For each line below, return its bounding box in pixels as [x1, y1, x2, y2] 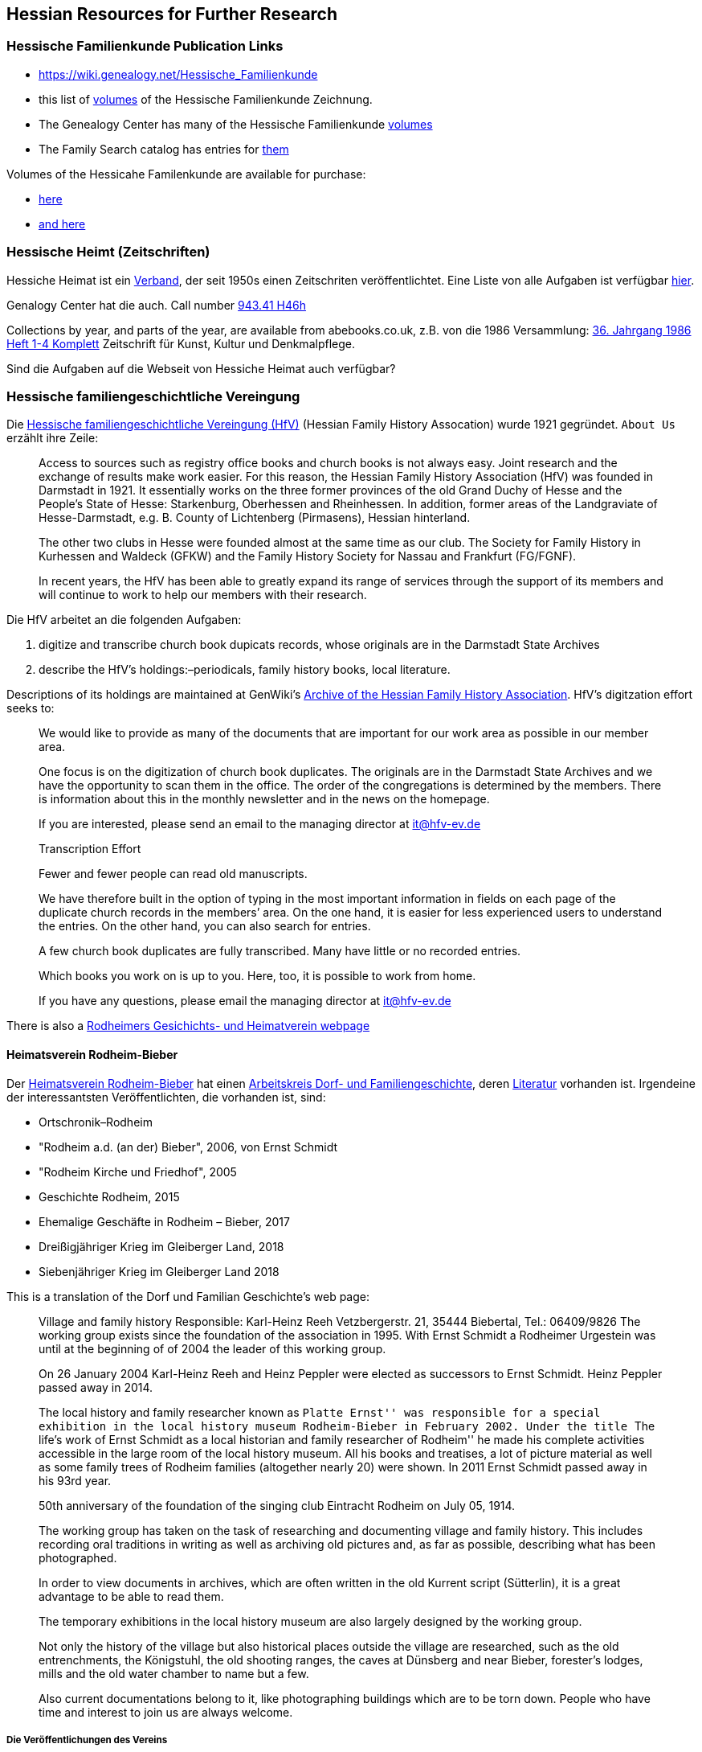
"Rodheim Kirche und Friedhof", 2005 [39, 1164, 237, 1179]
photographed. [39, 1550, 117, 1565]
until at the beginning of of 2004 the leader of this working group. [39, 1341, 386, 1356]
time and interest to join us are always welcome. [39, 1705, 293, 1719]
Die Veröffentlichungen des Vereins [6, 1734, 168, 1746]
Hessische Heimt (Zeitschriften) [6, 244, 210, 261]
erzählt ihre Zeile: [6, 431, 99, 445]
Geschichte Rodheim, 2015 [39, 1189, 180, 1204]
